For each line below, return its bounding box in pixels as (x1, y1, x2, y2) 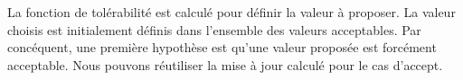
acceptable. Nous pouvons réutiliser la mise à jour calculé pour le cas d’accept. (7, 55, 443, 74)
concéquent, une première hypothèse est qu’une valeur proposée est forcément (7, 38, 437, 57)
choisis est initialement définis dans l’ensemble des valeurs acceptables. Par (7, 20, 421, 39)
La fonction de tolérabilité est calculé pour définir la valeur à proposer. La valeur (7, 3, 456, 21)
